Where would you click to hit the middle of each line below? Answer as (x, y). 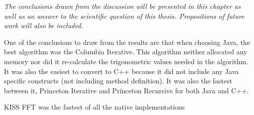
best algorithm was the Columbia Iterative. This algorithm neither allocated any (126, 52)
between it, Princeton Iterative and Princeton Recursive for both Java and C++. (127, 90)
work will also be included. (44, 25)
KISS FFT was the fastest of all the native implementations (94, 107)
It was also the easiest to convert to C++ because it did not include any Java (121, 71)
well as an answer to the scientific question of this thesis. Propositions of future (124, 16)
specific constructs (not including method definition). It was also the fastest (118, 81)
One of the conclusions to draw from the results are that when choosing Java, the (127, 42)
